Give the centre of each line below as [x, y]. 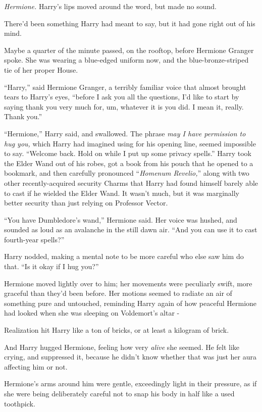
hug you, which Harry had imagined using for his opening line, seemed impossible [130, 143]
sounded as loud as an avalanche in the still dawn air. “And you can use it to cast [131, 229]
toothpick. [20, 403]
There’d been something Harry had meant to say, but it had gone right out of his [130, 23]
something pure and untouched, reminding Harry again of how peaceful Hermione [130, 303]
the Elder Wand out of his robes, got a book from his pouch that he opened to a [129, 163]
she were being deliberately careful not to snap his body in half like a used [119, 393]
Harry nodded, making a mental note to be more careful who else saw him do [124, 256]
